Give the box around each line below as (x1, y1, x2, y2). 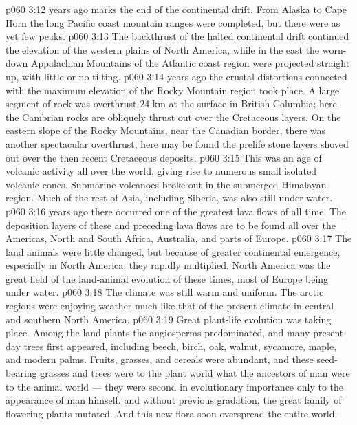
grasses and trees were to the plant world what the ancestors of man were (40, 366, 350, 380)
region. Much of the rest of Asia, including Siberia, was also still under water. (6, 190, 333, 205)
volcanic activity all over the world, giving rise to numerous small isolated (6, 164, 316, 178)
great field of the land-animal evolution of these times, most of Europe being (6, 271, 329, 285)
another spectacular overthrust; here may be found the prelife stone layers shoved (6, 136, 349, 151)
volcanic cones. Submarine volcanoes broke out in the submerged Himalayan (6, 177, 327, 191)
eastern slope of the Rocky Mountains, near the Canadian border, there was (6, 123, 326, 138)
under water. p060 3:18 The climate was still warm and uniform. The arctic (6, 285, 324, 299)
